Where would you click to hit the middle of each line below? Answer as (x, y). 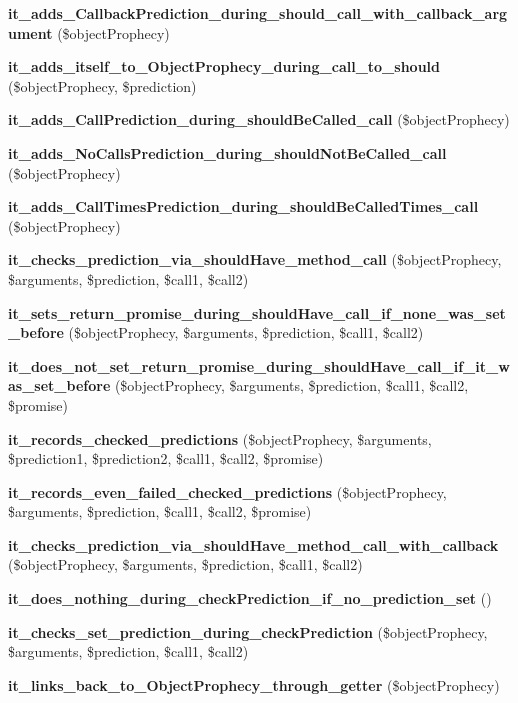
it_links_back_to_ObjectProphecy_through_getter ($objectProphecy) (254, 684)
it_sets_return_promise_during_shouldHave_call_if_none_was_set (257, 312)
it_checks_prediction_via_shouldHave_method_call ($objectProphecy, (255, 259)
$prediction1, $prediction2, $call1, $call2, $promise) (166, 458)
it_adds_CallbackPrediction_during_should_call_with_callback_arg (258, 13)
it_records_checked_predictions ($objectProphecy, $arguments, (220, 438)
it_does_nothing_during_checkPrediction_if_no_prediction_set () (250, 598)
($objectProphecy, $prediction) (102, 85)
